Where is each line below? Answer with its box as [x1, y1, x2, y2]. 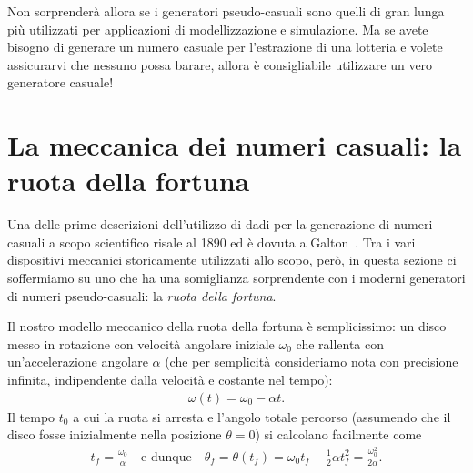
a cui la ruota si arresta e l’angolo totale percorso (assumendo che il [73, 407, 451, 426]
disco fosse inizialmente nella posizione [7, 425, 222, 444]
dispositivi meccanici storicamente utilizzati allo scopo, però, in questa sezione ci [7, 250, 457, 269]
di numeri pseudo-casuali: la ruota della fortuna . [7, 286, 277, 305]
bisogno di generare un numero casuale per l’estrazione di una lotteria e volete [7, 37, 443, 56]
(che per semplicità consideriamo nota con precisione [165, 352, 458, 371]
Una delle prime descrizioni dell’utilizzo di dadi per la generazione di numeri [7, 215, 433, 234]
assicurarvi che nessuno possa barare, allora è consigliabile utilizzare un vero [7, 55, 433, 74]
